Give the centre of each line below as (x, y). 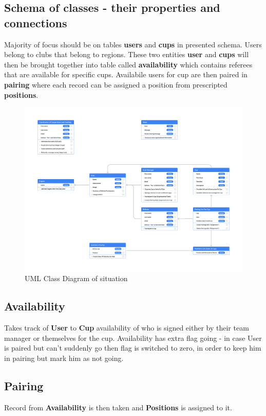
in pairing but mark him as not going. (64, 358)
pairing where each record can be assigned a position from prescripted (116, 84)
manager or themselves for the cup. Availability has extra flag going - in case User (133, 337)
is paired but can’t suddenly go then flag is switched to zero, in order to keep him (133, 348)
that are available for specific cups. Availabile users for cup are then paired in (126, 74)
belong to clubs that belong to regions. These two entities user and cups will (127, 54)
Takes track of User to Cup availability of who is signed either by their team (127, 327)
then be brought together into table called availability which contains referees (128, 64)
